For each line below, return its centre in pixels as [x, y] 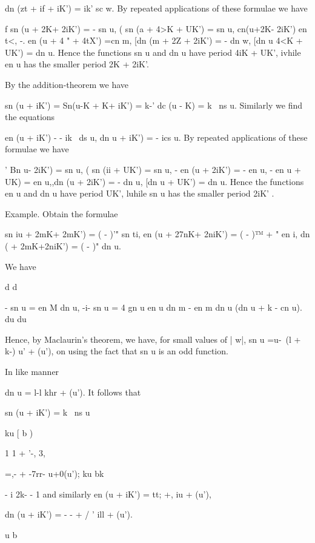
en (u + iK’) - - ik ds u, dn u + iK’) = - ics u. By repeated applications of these [156, 137]
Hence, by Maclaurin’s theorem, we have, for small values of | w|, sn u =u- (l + [153, 339]
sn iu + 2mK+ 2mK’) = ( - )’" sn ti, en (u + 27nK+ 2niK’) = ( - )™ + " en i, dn [157, 234]
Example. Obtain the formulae [61, 213]
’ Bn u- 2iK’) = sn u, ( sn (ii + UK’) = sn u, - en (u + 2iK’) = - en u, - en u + [153, 169]
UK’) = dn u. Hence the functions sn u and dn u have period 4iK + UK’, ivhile [153, 52]
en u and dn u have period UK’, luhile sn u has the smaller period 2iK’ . [140, 193]
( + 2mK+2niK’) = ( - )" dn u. [63, 245]
